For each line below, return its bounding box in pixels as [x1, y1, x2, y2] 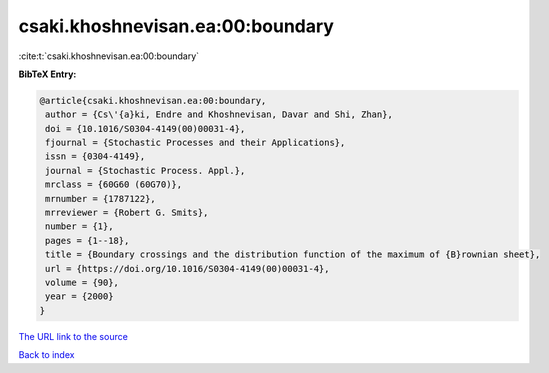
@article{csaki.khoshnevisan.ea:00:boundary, [39, 95, 267, 106]
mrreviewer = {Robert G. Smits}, [45, 207, 209, 219]
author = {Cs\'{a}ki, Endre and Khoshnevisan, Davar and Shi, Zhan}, [45, 109, 394, 120]
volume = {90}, [45, 277, 120, 288]
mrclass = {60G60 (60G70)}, [45, 179, 183, 190]
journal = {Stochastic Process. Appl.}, [45, 165, 246, 176]
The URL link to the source [18, 330, 129, 342]
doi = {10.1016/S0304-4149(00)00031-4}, [45, 123, 246, 134]
